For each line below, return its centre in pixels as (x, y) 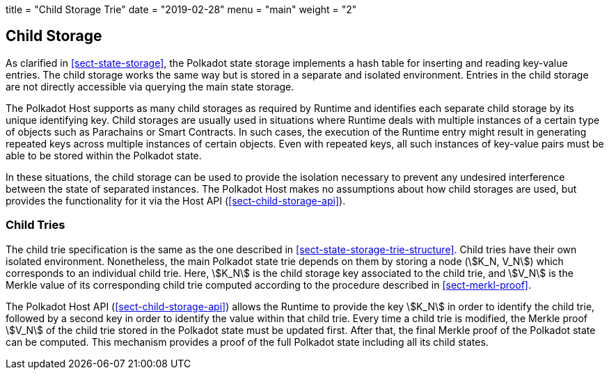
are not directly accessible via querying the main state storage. (150, 86)
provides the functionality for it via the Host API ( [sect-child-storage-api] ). (176, 200)
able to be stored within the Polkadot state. (104, 155)
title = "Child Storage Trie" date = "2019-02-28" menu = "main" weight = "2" (181, 9)
